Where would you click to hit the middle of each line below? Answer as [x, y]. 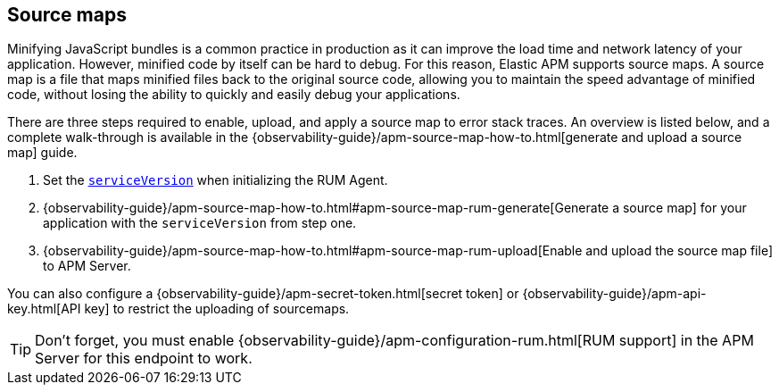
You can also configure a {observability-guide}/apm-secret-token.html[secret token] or [263, 294]
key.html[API [44, 309]
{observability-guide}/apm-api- [614, 294]
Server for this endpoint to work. [144, 359]
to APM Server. [87, 266]
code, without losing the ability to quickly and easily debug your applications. [234, 95]
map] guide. [42, 153]
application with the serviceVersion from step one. [200, 223]
